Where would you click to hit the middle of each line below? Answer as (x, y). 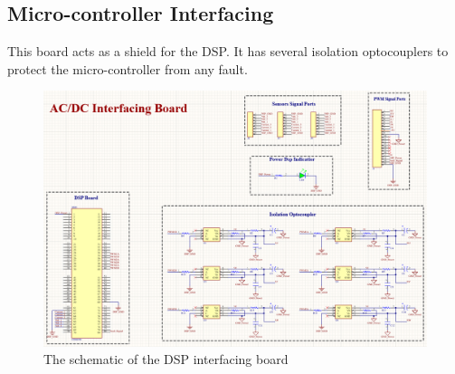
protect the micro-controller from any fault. (128, 68)
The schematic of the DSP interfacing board (166, 359)
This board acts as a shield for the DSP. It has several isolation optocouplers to (228, 51)
